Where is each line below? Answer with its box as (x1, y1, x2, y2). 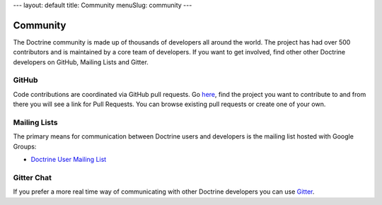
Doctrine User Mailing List (30, 156, 107, 164)
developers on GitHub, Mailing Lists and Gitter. (13, 57, 149, 66)
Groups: (13, 142, 37, 151)
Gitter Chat (13, 172, 52, 182)
